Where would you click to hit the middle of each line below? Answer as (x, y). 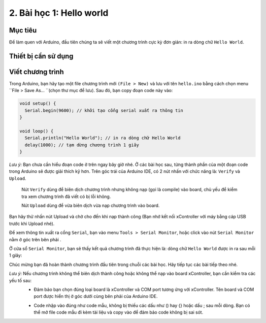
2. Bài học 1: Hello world (59, 13)
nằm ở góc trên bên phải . (35, 239)
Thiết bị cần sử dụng (41, 56)
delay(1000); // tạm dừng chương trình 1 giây (82, 145)
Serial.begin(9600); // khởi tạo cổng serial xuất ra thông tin (104, 110)
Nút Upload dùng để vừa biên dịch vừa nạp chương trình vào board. (91, 206)
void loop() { (36, 131)
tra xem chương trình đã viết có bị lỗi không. (66, 196)
